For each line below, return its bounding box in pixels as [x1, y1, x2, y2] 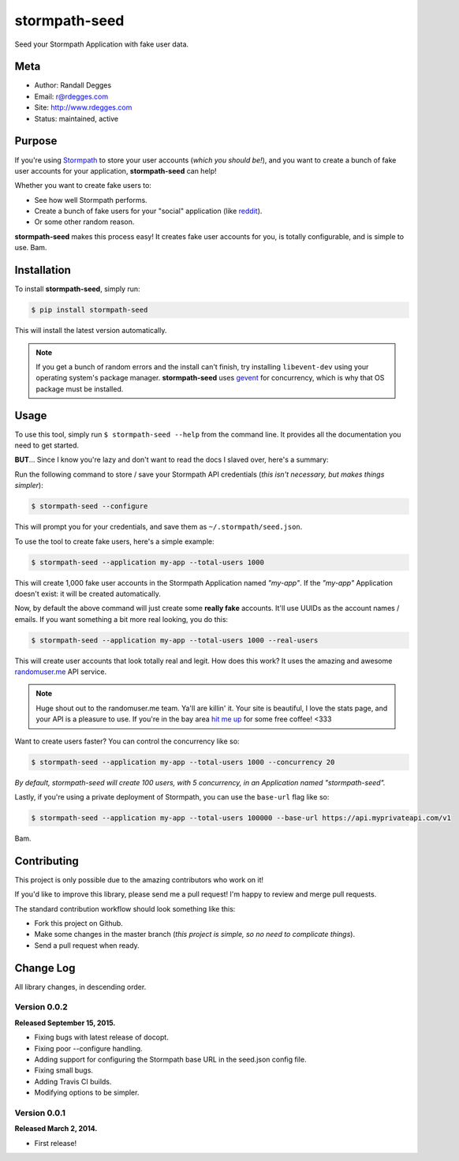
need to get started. [14, 440, 79, 450]
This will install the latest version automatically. [14, 326, 167, 335]
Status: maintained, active [34, 114, 118, 123]
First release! [34, 1138, 77, 1148]
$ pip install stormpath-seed [31, 305, 148, 315]
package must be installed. [35, 384, 124, 394]
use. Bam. [14, 243, 47, 253]
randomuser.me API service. [14, 667, 107, 676]
